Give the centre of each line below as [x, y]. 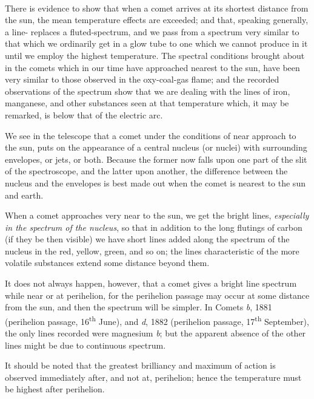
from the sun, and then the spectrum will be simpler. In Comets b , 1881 [139, 307]
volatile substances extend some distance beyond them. [107, 263]
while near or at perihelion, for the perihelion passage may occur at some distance [157, 295]
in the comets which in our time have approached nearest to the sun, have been [152, 67]
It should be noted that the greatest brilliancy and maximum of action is [140, 365]
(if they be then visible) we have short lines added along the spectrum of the [147, 239]
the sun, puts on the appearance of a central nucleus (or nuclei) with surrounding [156, 147]
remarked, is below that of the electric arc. [84, 114]
